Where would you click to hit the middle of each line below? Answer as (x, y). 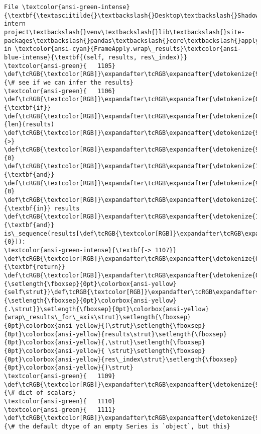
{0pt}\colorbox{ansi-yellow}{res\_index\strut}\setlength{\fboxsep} (121, 359)
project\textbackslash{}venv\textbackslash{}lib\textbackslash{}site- (124, 32)
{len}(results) (29, 125)
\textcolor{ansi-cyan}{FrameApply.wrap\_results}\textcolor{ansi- (128, 49)
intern (15, 24)
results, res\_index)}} (148, 57)
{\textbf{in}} (28, 208)
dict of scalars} (47, 393)
